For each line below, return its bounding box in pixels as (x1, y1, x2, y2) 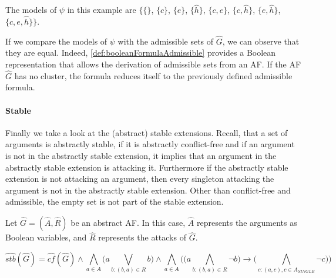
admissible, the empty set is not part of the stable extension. (5, 195, 224, 208)
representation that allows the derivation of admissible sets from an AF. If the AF (5, 58, 301, 70)
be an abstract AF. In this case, (70, 216, 186, 228)
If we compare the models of (5, 35, 107, 47)
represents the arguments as (196, 216, 297, 228)
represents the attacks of (98, 231, 186, 243)
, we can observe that (222, 35, 300, 47)
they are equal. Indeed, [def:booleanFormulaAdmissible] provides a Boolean (5, 46, 276, 59)
